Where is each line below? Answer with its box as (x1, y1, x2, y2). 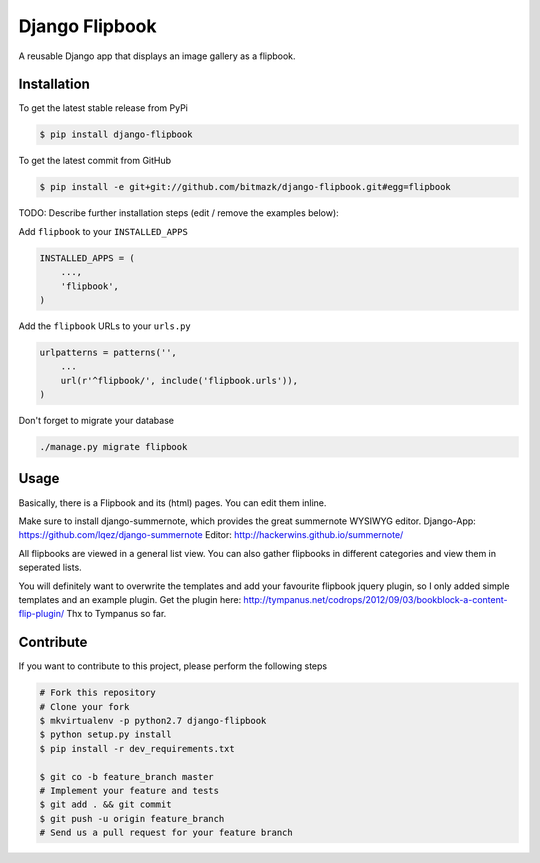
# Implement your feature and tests (39, 785, 220, 796)
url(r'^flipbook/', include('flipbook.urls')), (60, 375, 299, 386)
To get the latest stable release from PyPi (18, 102, 189, 114)
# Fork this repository (39, 687, 157, 699)
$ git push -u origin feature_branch (39, 813, 225, 824)
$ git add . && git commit (39, 799, 172, 810)
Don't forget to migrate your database (18, 415, 175, 427)
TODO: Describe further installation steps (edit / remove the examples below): (18, 207, 339, 219)
